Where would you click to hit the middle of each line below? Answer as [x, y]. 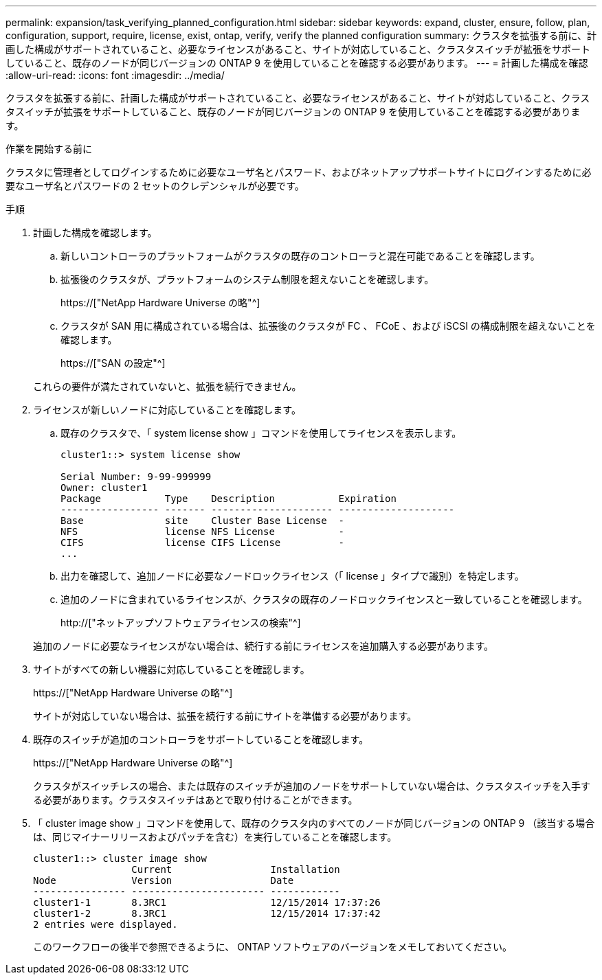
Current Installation [236, 869]
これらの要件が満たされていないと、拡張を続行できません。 [167, 386]
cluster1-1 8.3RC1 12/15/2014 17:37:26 [207, 902]
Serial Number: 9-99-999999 [136, 477]
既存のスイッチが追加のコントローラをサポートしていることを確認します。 [201, 739]
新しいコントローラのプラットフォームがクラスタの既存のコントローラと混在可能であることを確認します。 [300, 256]
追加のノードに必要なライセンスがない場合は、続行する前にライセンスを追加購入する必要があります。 [264, 646]
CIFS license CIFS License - [203, 543]
